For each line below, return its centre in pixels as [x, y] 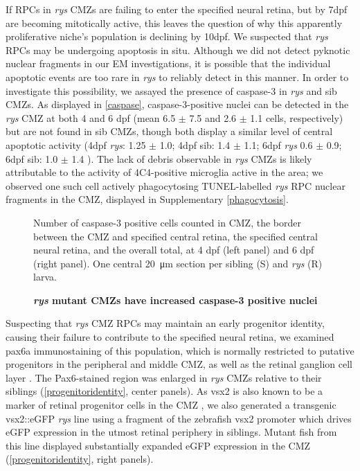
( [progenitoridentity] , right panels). [80, 459]
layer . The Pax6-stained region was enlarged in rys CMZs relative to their [164, 377]
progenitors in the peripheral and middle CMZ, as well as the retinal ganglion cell [179, 364]
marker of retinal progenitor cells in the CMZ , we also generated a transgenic [171, 405]
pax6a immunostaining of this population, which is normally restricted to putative [180, 350]
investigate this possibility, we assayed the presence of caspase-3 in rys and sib [171, 90]
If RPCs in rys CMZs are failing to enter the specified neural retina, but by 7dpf [177, 9]
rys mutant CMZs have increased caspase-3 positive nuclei [175, 300]
